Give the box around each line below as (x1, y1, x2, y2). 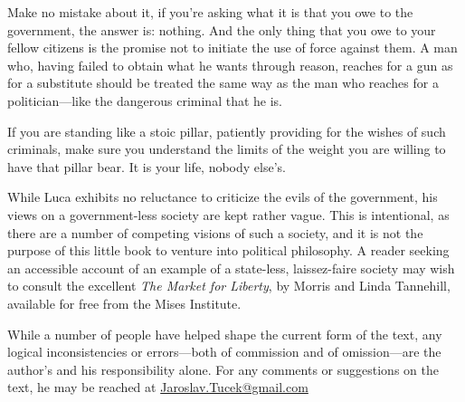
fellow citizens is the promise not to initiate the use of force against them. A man (7, 38, 458, 57)
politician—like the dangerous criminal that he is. (7, 91, 282, 110)
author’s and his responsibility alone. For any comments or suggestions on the (7, 359, 439, 378)
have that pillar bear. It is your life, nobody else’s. (7, 157, 286, 176)
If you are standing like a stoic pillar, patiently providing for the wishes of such (7, 121, 446, 140)
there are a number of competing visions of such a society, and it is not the (7, 223, 423, 242)
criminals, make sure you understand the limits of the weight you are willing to (7, 139, 446, 158)
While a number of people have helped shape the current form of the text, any (7, 324, 442, 343)
